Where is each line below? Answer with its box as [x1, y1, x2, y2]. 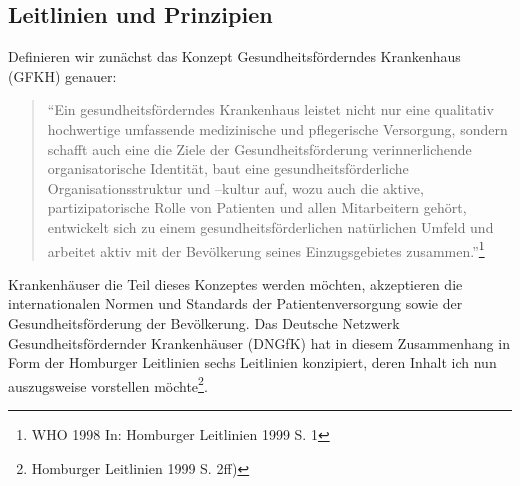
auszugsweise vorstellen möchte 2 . [8, 372, 208, 396]
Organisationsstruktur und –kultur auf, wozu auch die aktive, [47, 177, 424, 198]
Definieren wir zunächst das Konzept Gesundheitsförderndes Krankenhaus [8, 46, 461, 67]
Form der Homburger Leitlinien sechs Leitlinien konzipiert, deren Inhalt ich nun [8, 352, 497, 373]
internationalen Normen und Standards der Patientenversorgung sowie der [8, 293, 463, 314]
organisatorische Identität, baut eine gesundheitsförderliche [47, 158, 409, 179]
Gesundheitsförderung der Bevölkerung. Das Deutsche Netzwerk [8, 312, 400, 333]
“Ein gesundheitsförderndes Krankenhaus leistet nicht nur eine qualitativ [47, 99, 494, 120]
